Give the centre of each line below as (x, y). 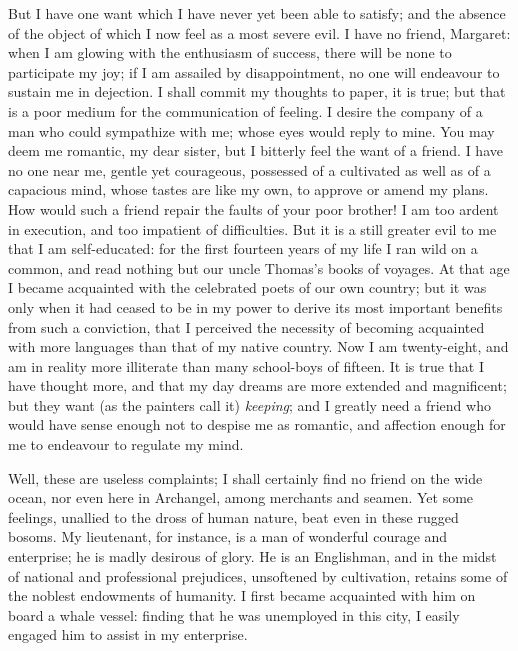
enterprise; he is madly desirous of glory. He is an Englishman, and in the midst (252, 556)
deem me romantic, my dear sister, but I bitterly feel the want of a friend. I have (255, 150)
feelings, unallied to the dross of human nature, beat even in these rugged (233, 516)
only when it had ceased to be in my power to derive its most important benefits (255, 306)
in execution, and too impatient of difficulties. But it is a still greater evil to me (252, 228)
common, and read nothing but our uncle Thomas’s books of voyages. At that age (259, 267)
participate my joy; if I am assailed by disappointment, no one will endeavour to (254, 71)
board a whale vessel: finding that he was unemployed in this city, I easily (234, 614)
